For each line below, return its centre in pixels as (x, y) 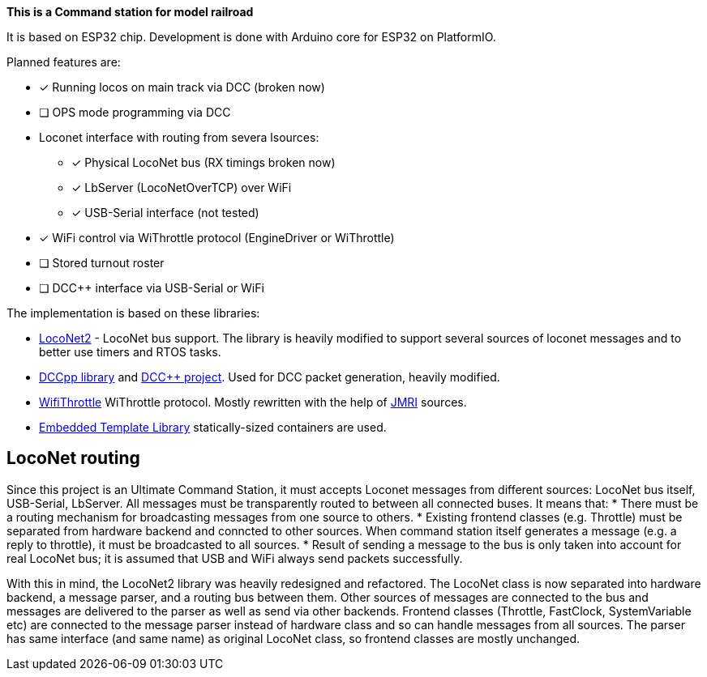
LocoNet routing (73, 458)
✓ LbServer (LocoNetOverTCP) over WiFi (182, 187)
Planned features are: (64, 62)
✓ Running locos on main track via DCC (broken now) (182, 87)
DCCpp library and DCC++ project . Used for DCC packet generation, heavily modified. (270, 377)
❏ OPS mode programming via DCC (135, 112)
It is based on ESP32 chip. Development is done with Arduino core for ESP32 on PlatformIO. (251, 37)
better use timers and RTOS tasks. (130, 352)
